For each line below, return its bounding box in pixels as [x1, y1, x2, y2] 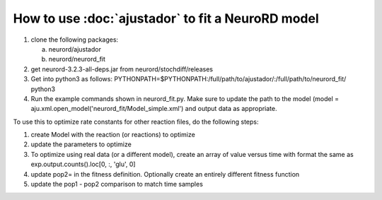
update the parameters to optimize [30, 140, 132, 148]
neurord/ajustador [48, 45, 102, 53]
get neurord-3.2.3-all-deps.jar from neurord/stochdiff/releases [30, 64, 214, 73]
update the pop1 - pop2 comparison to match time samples [30, 180, 203, 189]
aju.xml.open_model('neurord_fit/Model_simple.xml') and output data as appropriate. [30, 105, 277, 113]
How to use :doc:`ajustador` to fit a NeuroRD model [13, 11, 320, 26]
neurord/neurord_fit [48, 55, 106, 64]
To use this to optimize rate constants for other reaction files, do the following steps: [13, 117, 259, 126]
